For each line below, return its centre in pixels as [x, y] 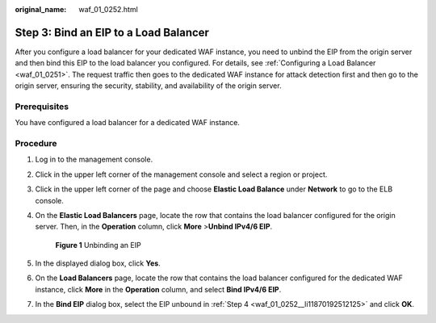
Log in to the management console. [94, 159]
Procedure [36, 143]
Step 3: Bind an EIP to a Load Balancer [112, 32]
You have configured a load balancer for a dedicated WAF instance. [127, 123]
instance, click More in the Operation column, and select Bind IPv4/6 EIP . [158, 289]
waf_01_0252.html [109, 9]
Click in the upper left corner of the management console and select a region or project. [181, 174]
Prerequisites [42, 107]
